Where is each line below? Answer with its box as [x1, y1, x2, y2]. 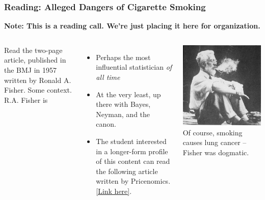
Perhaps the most [96, 51, 151, 62]
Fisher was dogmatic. [182, 147, 249, 157]
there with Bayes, [96, 99, 151, 109]
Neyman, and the [96, 108, 150, 119]
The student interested [96, 135, 167, 146]
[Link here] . [96, 185, 132, 196]
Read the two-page [4, 44, 63, 55]
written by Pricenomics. [96, 176, 171, 186]
